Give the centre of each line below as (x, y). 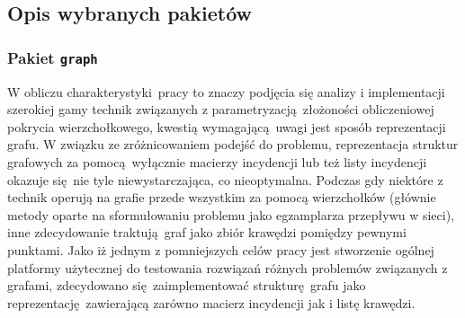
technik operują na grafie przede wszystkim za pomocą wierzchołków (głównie (222, 197)
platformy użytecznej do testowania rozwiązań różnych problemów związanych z (228, 267)
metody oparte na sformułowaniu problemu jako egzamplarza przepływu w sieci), (231, 214)
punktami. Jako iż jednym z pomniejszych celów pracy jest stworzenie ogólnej (221, 249)
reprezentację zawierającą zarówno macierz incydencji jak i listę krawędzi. (211, 302)
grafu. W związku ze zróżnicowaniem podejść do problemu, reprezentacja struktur (233, 144)
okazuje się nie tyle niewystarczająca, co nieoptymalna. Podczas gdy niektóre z (225, 179)
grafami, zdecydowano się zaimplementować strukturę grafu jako (187, 285)
